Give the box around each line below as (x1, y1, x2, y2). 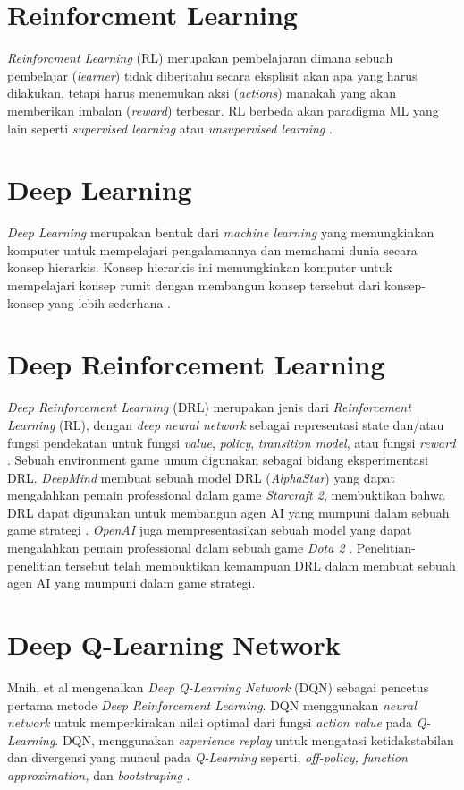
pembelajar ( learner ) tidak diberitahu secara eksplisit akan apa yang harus (7, 65, 418, 84)
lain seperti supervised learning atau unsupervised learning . (7, 118, 333, 137)
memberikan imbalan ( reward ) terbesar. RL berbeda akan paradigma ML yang (7, 100, 439, 119)
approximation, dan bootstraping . (7, 765, 190, 784)
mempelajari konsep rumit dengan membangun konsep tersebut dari (7, 276, 381, 294)
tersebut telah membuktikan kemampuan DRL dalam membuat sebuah (64, 555, 456, 574)
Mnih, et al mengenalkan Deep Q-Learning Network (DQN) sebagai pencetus (7, 677, 429, 696)
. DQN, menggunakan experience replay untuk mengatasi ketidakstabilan (55, 730, 454, 749)
